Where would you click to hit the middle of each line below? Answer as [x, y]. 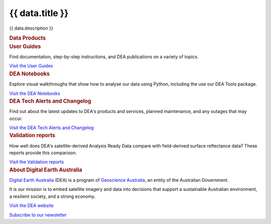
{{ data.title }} [39, 13]
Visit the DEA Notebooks [35, 93]
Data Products [28, 38]
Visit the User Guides [31, 66]
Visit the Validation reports [37, 162]
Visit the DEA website [31, 205]
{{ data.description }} [31, 28]
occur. [16, 119]
